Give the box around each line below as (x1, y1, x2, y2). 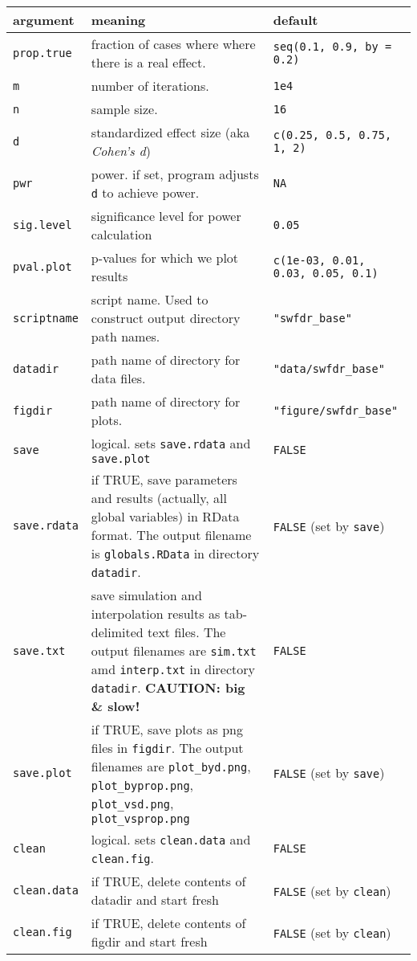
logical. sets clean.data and (91, 830, 251, 849)
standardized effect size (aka (91, 123, 250, 141)
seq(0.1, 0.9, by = (273, 40, 392, 53)
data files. (91, 369, 146, 387)
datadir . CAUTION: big (91, 678, 245, 697)
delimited (91, 623, 144, 641)
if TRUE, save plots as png (91, 720, 243, 738)
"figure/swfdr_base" (273, 404, 399, 417)
